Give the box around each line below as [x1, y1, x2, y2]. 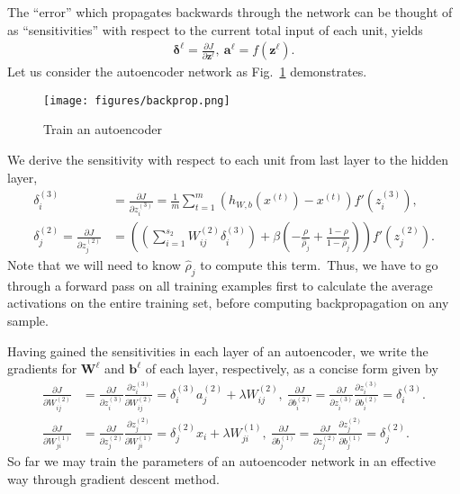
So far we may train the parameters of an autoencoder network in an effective [7, 452, 436, 471]
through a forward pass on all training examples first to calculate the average [7, 275, 433, 294]
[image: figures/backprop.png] [43, 94, 230, 107]
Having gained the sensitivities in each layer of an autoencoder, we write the [7, 341, 428, 360]
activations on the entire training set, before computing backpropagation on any [7, 293, 449, 312]
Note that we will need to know [7, 256, 181, 274]
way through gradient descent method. [7, 469, 220, 488]
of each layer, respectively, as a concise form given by [145, 359, 438, 378]
